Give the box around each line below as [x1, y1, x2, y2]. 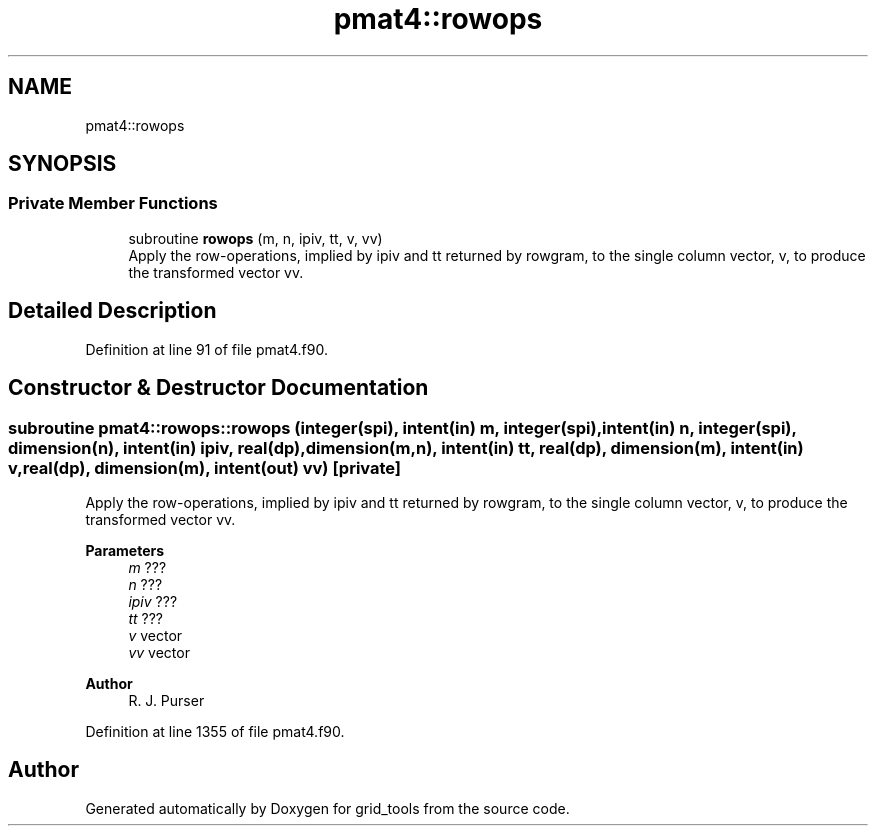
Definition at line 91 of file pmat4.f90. [85, 340, 328, 358]
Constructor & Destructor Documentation [8, 375, 429, 401]
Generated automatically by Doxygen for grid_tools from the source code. [85, 799, 570, 817]
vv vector [128, 643, 190, 661]
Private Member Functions [8, 193, 218, 214]
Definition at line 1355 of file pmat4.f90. [85, 722, 345, 740]
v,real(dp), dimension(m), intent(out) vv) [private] [8, 457, 402, 478]
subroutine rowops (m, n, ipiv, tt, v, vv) [128, 229, 383, 247]
